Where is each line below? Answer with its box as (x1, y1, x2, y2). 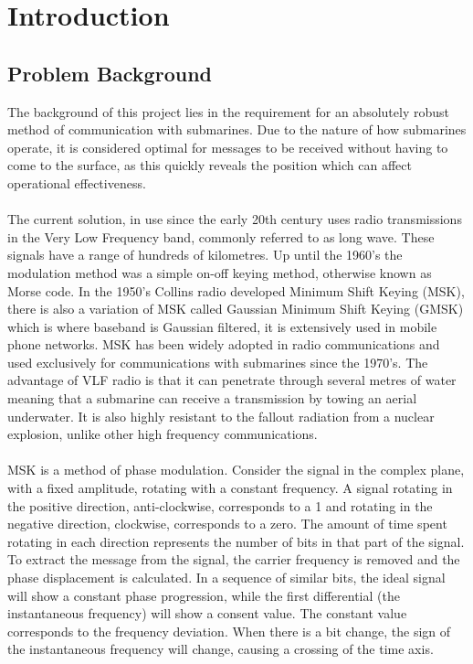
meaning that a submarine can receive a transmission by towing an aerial (7, 389, 417, 408)
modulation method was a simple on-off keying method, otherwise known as (7, 262, 432, 282)
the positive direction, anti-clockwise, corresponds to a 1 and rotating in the (7, 496, 433, 515)
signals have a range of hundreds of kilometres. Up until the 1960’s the (7, 245, 403, 264)
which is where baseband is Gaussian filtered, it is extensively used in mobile (7, 316, 437, 336)
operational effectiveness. (7, 173, 146, 192)
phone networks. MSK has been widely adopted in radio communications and (7, 335, 440, 354)
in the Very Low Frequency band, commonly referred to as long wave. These (7, 227, 435, 246)
